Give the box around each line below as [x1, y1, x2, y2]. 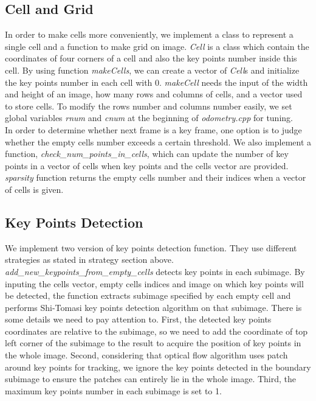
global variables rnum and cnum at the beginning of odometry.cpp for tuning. [5, 111, 293, 124]
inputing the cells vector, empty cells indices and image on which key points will [5, 277, 304, 290]
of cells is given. [5, 183, 64, 195]
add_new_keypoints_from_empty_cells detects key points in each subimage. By [5, 265, 305, 277]
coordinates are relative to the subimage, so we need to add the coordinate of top [5, 324, 308, 337]
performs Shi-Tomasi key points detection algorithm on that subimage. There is [5, 301, 302, 313]
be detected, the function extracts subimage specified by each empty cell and [5, 289, 291, 302]
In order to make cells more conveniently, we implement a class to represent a [5, 28, 294, 41]
